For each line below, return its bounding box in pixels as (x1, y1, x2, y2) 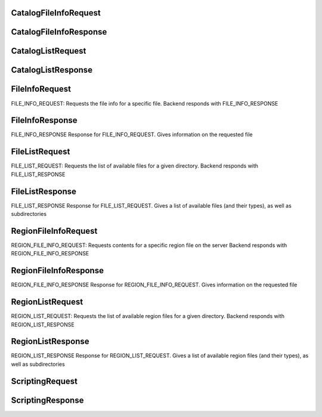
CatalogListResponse (11, 65, 92, 75)
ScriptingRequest (11, 376, 78, 386)
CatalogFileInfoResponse (11, 27, 107, 37)
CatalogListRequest (11, 46, 86, 56)
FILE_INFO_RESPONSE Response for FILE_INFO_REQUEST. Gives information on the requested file (11, 131, 253, 138)
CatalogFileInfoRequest (11, 8, 101, 18)
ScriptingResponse (11, 395, 84, 405)
